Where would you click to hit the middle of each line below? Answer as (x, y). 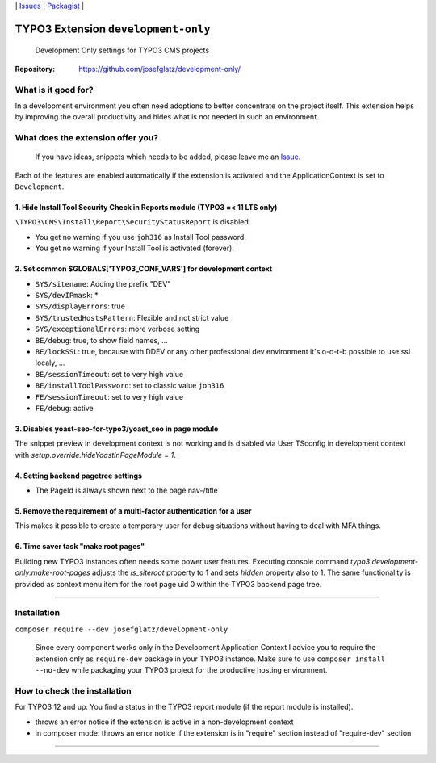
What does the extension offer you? (87, 138)
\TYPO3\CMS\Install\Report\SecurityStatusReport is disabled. (133, 222)
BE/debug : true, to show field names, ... (102, 340)
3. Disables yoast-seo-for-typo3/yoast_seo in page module (117, 429)
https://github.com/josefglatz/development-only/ (160, 69)
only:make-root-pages (52, 572)
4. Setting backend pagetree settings (79, 476)
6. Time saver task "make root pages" (80, 547)
